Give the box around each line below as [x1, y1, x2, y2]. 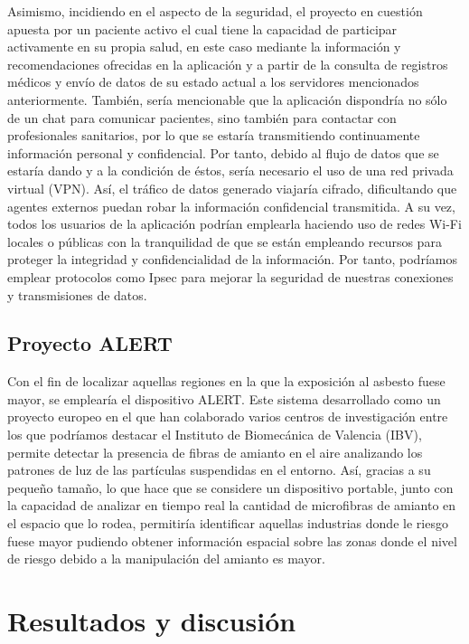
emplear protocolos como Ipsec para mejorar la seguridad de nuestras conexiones [7, 267, 454, 286]
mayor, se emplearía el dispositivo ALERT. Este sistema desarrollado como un [7, 389, 441, 408]
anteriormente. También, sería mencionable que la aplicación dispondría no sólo [7, 90, 447, 109]
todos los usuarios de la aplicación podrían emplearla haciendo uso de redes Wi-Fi [7, 214, 462, 233]
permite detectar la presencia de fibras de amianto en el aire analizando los [7, 442, 423, 461]
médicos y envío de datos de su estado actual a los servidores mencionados [7, 72, 419, 91]
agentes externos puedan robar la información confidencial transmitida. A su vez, [7, 196, 455, 215]
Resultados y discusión [7, 602, 296, 639]
